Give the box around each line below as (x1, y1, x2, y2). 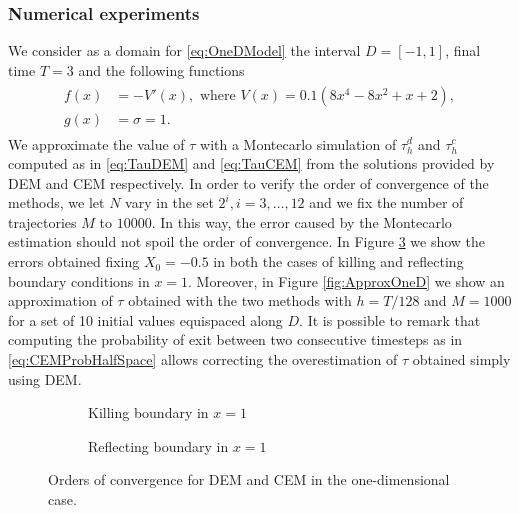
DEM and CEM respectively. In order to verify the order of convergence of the (8, 172, 489, 193)
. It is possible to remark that (299, 309, 481, 330)
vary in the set (125, 192, 214, 213)
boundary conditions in (8, 270, 150, 291)
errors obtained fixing (8, 251, 140, 272)
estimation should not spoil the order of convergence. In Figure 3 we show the (8, 231, 486, 252)
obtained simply (412, 349, 511, 370)
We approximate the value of (8, 133, 185, 154)
